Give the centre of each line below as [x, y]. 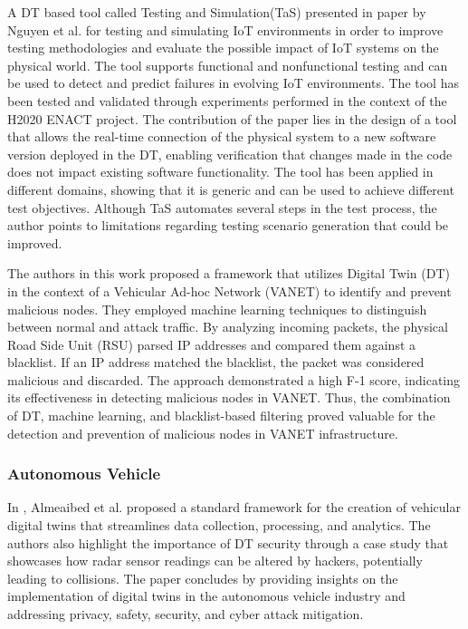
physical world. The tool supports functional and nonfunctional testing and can [228, 65]
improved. [35, 242]
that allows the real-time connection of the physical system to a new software [222, 136]
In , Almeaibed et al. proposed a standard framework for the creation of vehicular [234, 507]
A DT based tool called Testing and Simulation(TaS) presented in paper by [217, 12]
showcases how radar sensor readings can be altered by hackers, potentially [215, 561]
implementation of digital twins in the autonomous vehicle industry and [206, 596]
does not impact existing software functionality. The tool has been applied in [220, 172]
